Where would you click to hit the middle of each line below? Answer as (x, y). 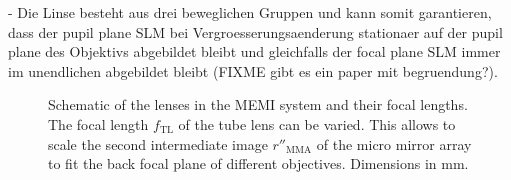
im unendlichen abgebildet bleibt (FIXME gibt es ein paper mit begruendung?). (253, 70)
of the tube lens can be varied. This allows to (317, 123)
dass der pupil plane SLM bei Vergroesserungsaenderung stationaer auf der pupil (255, 31)
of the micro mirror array (394, 143)
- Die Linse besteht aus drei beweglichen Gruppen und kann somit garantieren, (250, 12)
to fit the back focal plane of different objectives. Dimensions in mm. (258, 163)
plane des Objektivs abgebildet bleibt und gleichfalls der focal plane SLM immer (254, 51)
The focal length (98, 123)
